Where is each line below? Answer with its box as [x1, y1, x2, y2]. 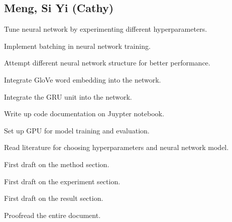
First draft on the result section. [4, 193, 103, 203]
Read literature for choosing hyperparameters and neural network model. [4, 142, 229, 153]
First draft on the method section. [4, 159, 109, 169]
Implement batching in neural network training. [4, 40, 151, 51]
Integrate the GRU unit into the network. [4, 91, 132, 102]
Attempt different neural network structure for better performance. [4, 57, 210, 68]
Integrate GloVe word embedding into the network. [4, 74, 161, 85]
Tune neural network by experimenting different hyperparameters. [4, 24, 207, 34]
